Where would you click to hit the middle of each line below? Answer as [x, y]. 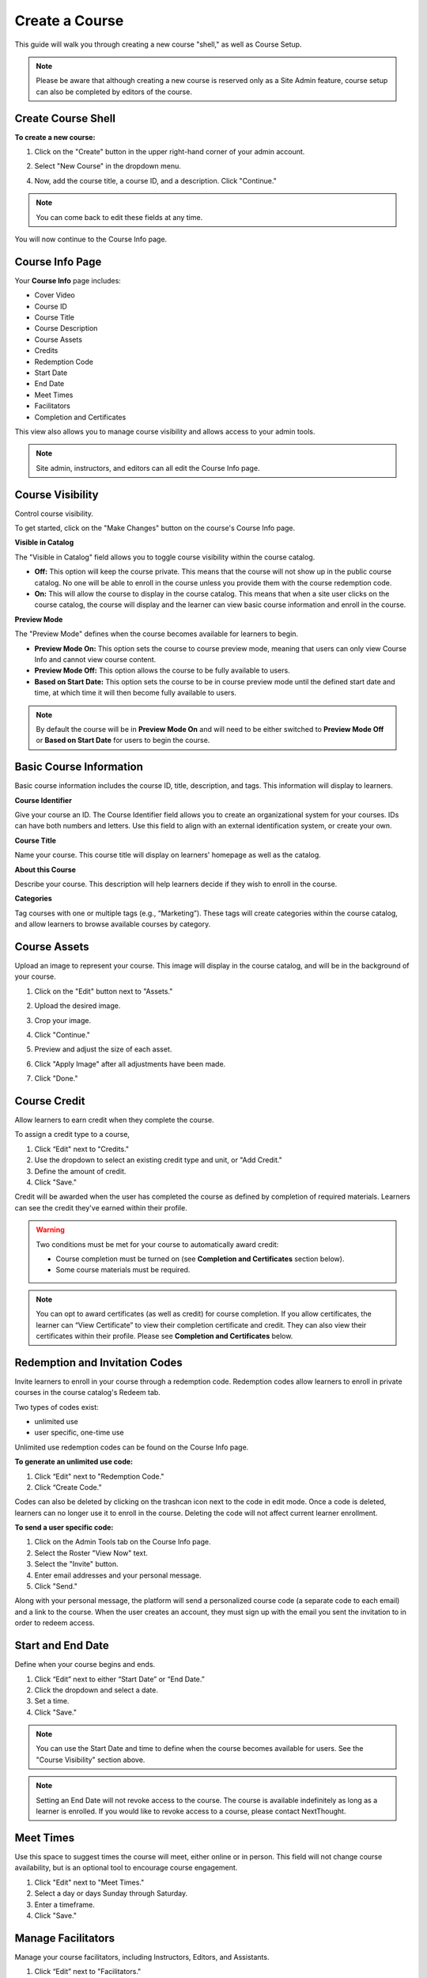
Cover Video [55, 295]
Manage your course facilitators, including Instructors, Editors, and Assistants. [142, 1957]
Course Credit [50, 1101]
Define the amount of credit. [80, 1171]
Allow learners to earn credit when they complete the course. [114, 1120]
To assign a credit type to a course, [72, 1135]
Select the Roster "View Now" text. [91, 1553]
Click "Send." [56, 1586]
